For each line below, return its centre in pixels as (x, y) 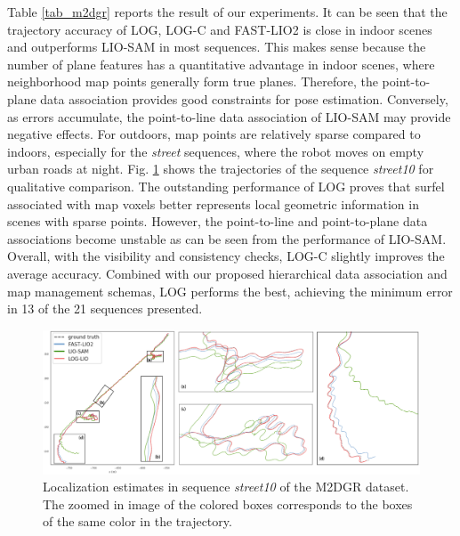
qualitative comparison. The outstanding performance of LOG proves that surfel (226, 186)
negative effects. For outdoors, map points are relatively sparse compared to (214, 134)
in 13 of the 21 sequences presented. (105, 309)
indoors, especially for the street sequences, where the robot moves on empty (216, 151)
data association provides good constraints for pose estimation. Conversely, (244, 98)
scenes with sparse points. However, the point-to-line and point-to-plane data (218, 221)
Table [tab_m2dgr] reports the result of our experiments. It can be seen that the (227, 12)
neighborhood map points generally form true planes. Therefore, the (193, 81)
